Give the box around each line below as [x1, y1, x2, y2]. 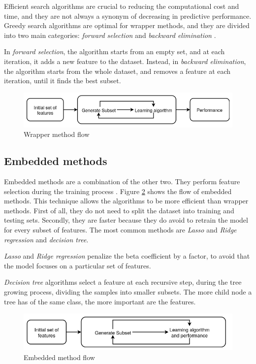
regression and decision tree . [4, 234, 89, 244]
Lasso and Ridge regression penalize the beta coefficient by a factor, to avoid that [4, 251, 250, 261]
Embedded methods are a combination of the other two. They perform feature [4, 176, 240, 186]
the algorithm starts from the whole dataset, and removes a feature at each [4, 66, 231, 76]
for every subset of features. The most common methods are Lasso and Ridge [4, 224, 237, 234]
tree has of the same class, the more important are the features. [4, 296, 196, 306]
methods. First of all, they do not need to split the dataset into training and [4, 205, 234, 215]
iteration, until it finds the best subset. [4, 75, 121, 86]
